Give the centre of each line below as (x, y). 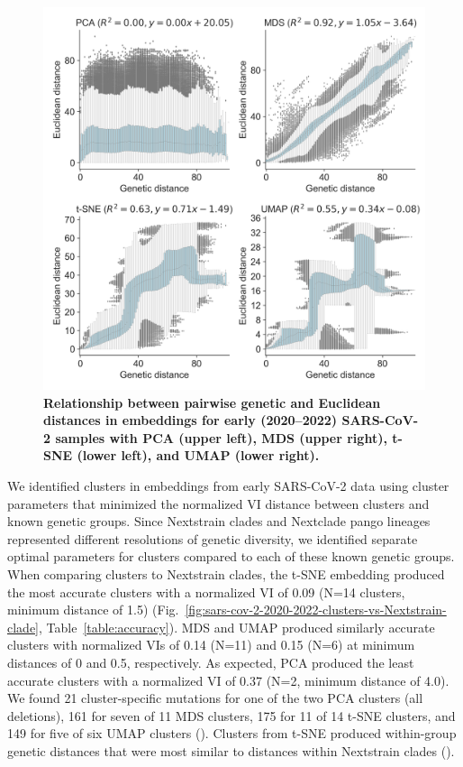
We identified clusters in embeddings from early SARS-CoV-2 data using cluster (228, 485)
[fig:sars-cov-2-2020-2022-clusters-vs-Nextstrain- (316, 610)
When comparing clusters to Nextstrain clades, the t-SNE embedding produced (226, 573)
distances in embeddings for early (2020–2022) (191, 420)
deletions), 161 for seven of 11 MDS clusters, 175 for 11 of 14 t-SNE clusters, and (231, 715)
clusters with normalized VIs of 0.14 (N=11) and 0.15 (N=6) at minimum (211, 645)
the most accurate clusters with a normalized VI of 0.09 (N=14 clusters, (206, 591)
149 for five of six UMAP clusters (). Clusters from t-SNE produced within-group (232, 733)
